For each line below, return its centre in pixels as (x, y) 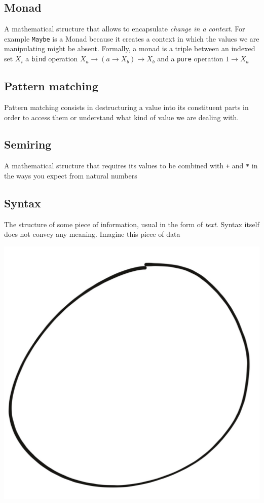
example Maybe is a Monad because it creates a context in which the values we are (132, 38)
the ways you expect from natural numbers (71, 175)
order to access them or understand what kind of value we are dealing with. (122, 117)
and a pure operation (190, 59)
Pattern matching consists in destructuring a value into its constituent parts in (126, 107)
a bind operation (52, 59)
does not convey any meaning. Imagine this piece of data (92, 234)
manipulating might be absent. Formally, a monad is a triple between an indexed (130, 48)
